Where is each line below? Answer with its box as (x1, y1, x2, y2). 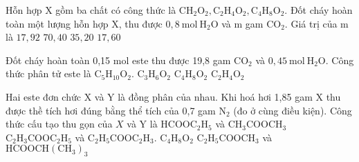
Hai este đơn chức (6, 89, 81, 103)
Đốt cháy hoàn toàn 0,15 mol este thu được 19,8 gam (6, 52, 231, 67)
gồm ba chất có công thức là (55, 3, 176, 17)
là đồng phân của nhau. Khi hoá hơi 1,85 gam (118, 89, 313, 103)
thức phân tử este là (6, 66, 91, 81)
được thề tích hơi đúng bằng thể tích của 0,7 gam (6, 103, 216, 117)
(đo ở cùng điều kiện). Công (233, 103, 352, 117)
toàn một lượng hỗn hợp (6, 16, 109, 30)
